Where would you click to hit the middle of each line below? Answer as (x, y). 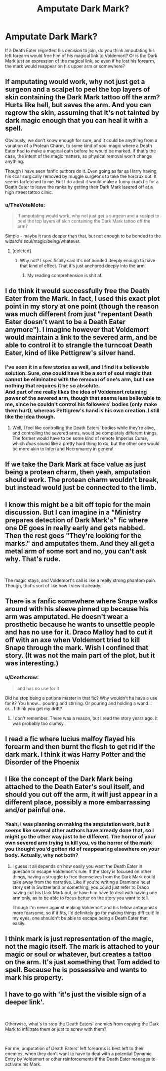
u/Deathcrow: (22, 677)
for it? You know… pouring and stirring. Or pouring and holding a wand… (79, 703)
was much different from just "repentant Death (79, 314)
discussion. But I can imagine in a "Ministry (73, 512)
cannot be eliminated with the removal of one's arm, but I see (80, 379)
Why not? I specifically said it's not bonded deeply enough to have (87, 261)
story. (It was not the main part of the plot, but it (80, 656)
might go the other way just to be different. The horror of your (81, 837)
